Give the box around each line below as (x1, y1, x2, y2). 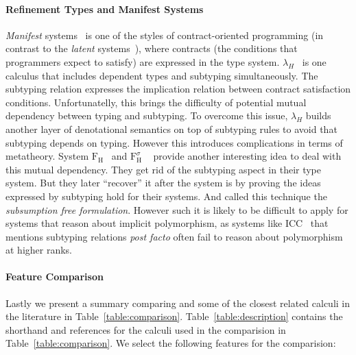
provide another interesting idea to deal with (153, 149, 342, 163)
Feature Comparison (5, 269, 104, 284)
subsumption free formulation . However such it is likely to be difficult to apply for (5, 202, 348, 217)
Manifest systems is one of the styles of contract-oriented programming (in (5, 27, 324, 42)
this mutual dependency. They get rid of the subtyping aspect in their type (5, 162, 322, 176)
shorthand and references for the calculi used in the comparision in (5, 322, 286, 336)
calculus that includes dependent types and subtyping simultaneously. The (5, 68, 318, 82)
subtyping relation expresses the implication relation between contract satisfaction (5, 82, 351, 96)
